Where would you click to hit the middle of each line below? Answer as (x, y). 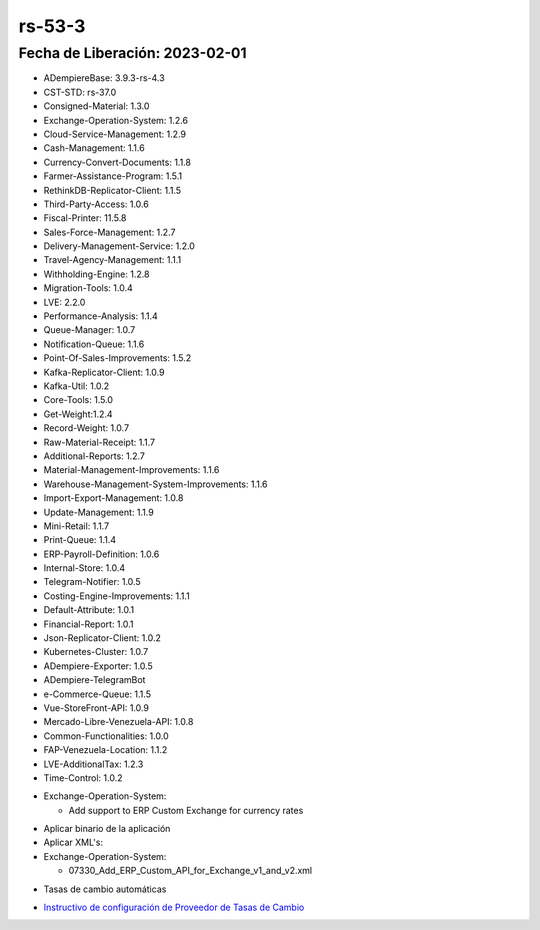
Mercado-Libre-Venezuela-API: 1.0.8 (118, 722)
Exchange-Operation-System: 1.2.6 (116, 120)
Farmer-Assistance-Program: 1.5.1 (113, 176)
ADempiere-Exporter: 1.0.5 (98, 666)
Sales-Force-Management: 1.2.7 (109, 232)
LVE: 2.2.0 (64, 302)
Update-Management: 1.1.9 (98, 512)
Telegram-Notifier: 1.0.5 (92, 582)
